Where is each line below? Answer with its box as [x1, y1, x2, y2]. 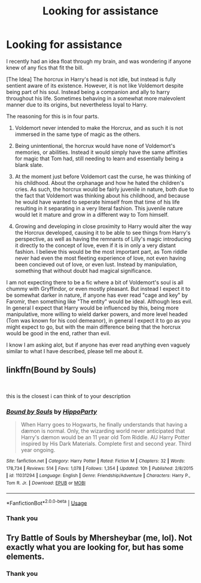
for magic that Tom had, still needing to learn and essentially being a [14, 154, 184, 162]
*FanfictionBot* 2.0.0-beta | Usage [6, 498, 87, 506]
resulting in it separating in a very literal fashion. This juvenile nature [14, 205, 184, 212]
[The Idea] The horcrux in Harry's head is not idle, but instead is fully [6, 75, 176, 83]
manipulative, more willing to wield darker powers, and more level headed [6, 310, 188, 318]
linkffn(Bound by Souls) [6, 365, 97, 375]
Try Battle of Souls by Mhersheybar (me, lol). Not [6, 533, 193, 543]
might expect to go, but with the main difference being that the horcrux [6, 323, 181, 330]
